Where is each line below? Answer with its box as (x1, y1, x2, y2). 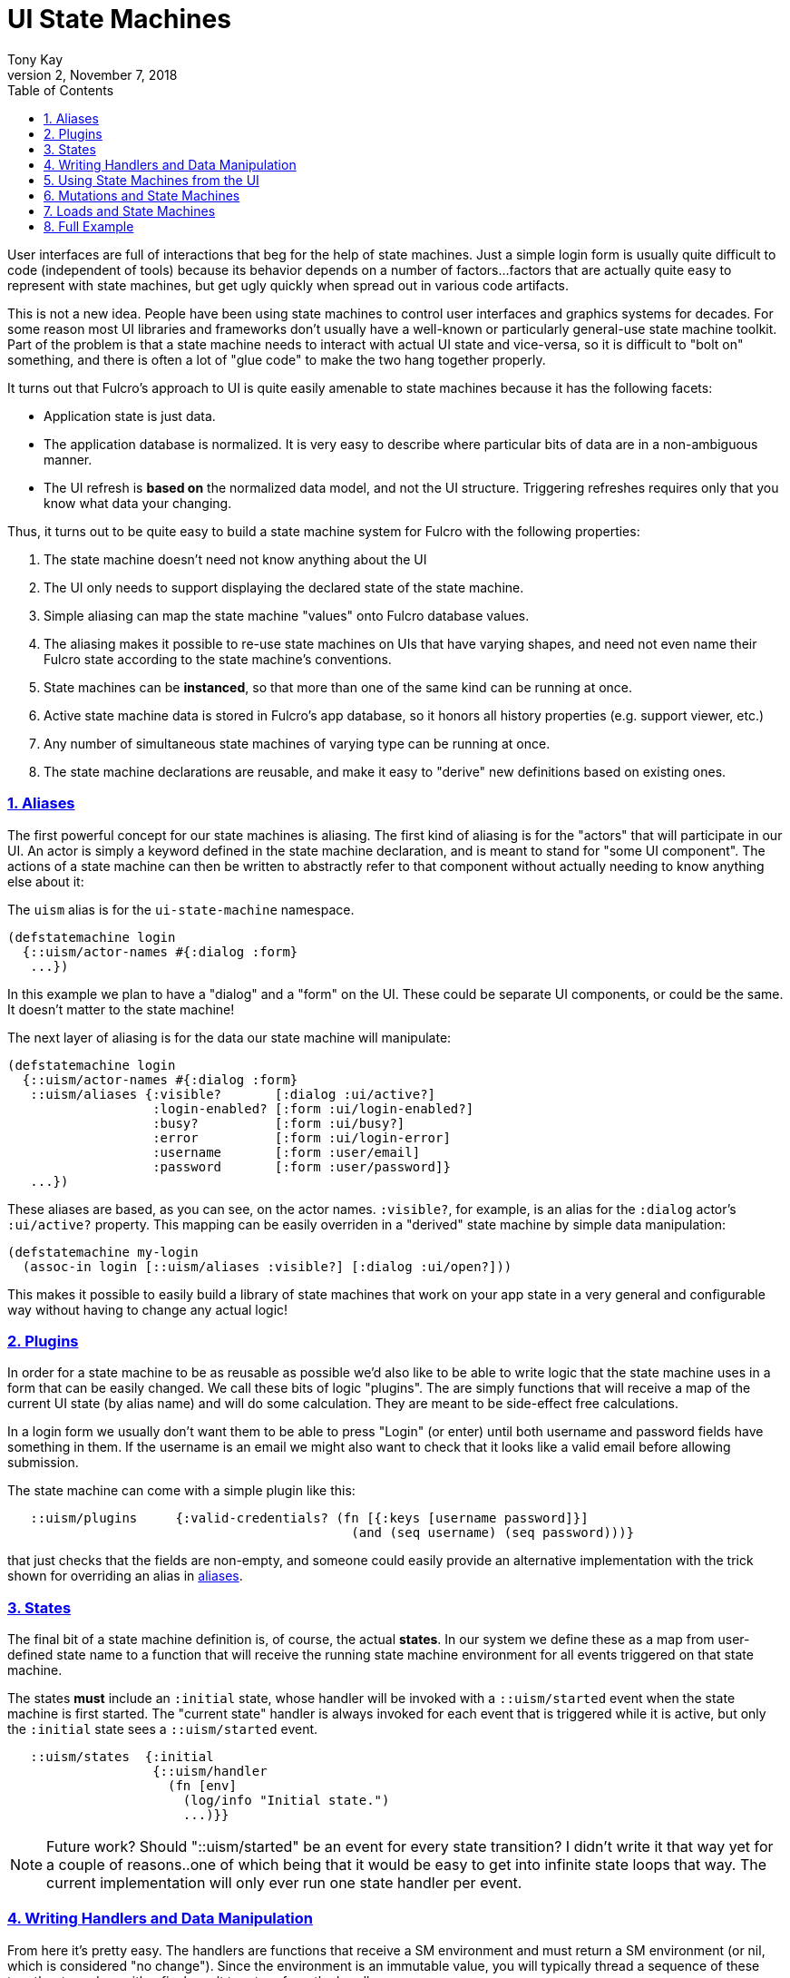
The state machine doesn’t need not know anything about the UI (44, 551, 427, 567)
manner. (44, 451, 93, 467)
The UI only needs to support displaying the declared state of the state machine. (44, 579, 524, 595)
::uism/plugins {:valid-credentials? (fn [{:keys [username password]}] (30, 1511, 589, 1526)
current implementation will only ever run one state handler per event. (46, 1874, 522, 1892)
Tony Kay (7, 51, 63, 67)
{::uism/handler (152, 1764, 268, 1778)
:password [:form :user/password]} (152, 1159, 451, 1174)
